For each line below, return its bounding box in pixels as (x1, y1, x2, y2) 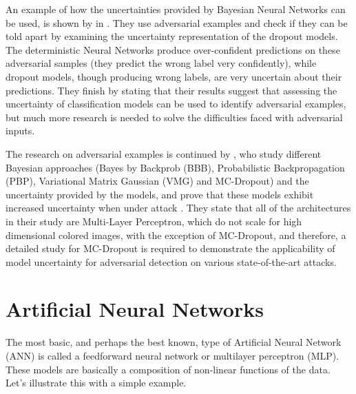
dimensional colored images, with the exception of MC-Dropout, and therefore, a (6, 227, 346, 242)
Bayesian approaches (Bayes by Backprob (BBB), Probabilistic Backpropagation (6, 160, 345, 174)
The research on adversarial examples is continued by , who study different (6, 146, 322, 160)
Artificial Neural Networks (6, 295, 264, 323)
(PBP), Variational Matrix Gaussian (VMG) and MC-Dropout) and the (6, 174, 309, 188)
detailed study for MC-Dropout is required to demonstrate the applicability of (6, 241, 335, 256)
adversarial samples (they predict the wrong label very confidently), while (6, 56, 317, 70)
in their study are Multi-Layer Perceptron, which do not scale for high (6, 214, 302, 228)
